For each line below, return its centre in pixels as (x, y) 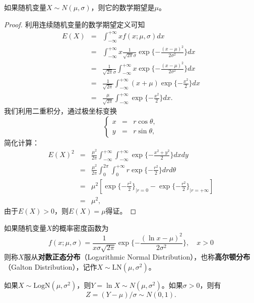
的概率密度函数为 (80, 228)
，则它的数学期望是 (123, 7)
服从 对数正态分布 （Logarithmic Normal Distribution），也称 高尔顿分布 (137, 257)
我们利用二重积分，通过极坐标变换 (60, 111)
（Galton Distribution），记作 (51, 266)
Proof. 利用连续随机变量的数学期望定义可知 (75, 24)
